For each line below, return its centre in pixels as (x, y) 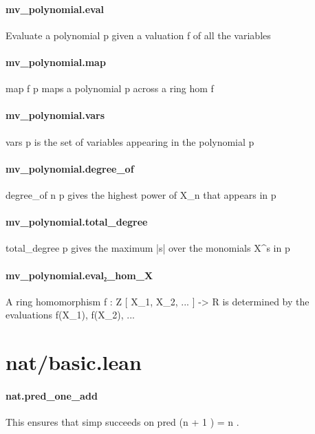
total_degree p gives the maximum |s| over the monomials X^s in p (148, 248)
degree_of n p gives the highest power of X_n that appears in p (141, 194)
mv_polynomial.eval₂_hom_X (79, 275)
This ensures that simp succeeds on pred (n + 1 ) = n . (122, 422)
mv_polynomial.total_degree (77, 222)
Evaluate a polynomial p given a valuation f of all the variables (138, 35)
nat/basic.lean (74, 362)
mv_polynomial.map (56, 62)
